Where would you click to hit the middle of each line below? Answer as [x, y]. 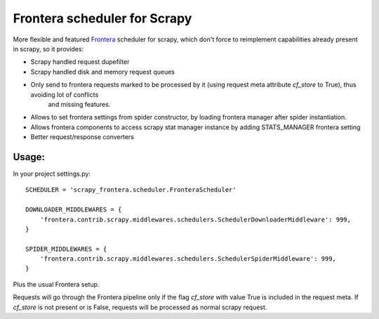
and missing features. [79, 104]
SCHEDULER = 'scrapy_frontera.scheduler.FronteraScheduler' [131, 190]
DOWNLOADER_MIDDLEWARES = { [74, 210]
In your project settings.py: [52, 174]
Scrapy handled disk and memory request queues [103, 72]
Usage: [29, 157]
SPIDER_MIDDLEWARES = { [66, 249]
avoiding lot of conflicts [65, 94]
